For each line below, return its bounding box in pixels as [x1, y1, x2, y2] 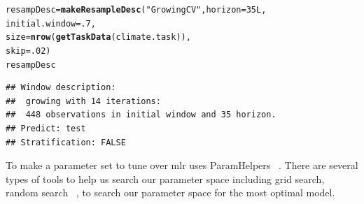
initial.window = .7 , [6, 18, 96, 29]
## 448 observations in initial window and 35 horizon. [6, 110, 276, 120]
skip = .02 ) [6, 45, 51, 56]
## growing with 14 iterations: [6, 96, 161, 106]
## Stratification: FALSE [6, 137, 126, 147]
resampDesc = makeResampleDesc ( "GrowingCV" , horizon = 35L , [6, 5, 267, 15]
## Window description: [6, 82, 116, 93]
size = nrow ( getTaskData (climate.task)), [6, 32, 191, 43]
